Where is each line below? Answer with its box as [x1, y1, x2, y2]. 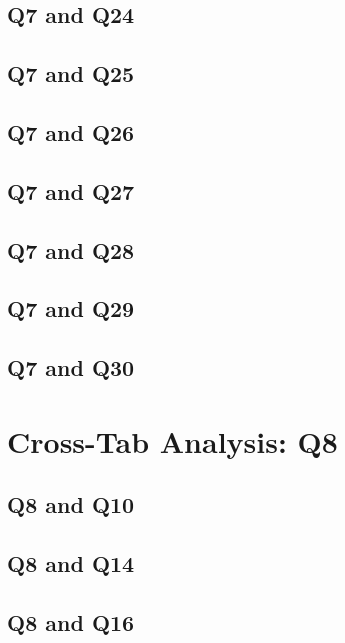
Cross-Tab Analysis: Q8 [7, 420, 338, 461]
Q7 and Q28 [7, 234, 135, 265]
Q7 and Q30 [7, 352, 135, 383]
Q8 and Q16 [7, 606, 135, 637]
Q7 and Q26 [7, 116, 135, 147]
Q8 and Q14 [7, 548, 135, 579]
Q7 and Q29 [7, 293, 135, 324]
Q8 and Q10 [7, 489, 135, 520]
